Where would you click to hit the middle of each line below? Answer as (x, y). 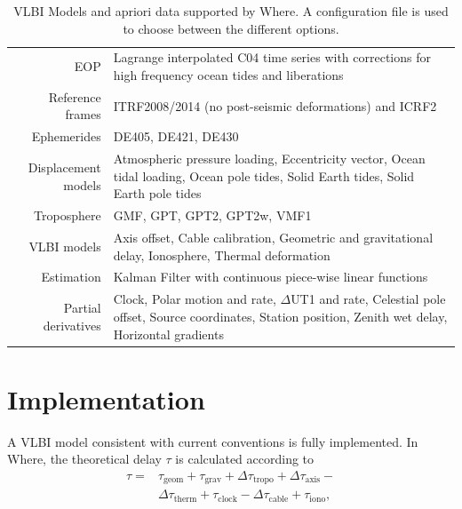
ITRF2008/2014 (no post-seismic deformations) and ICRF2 (275, 105)
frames (83, 114)
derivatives (72, 325)
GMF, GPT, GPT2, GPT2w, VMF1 (212, 215)
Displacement (64, 167)
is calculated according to (245, 459)
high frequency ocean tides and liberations (228, 75)
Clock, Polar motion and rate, (195, 299)
